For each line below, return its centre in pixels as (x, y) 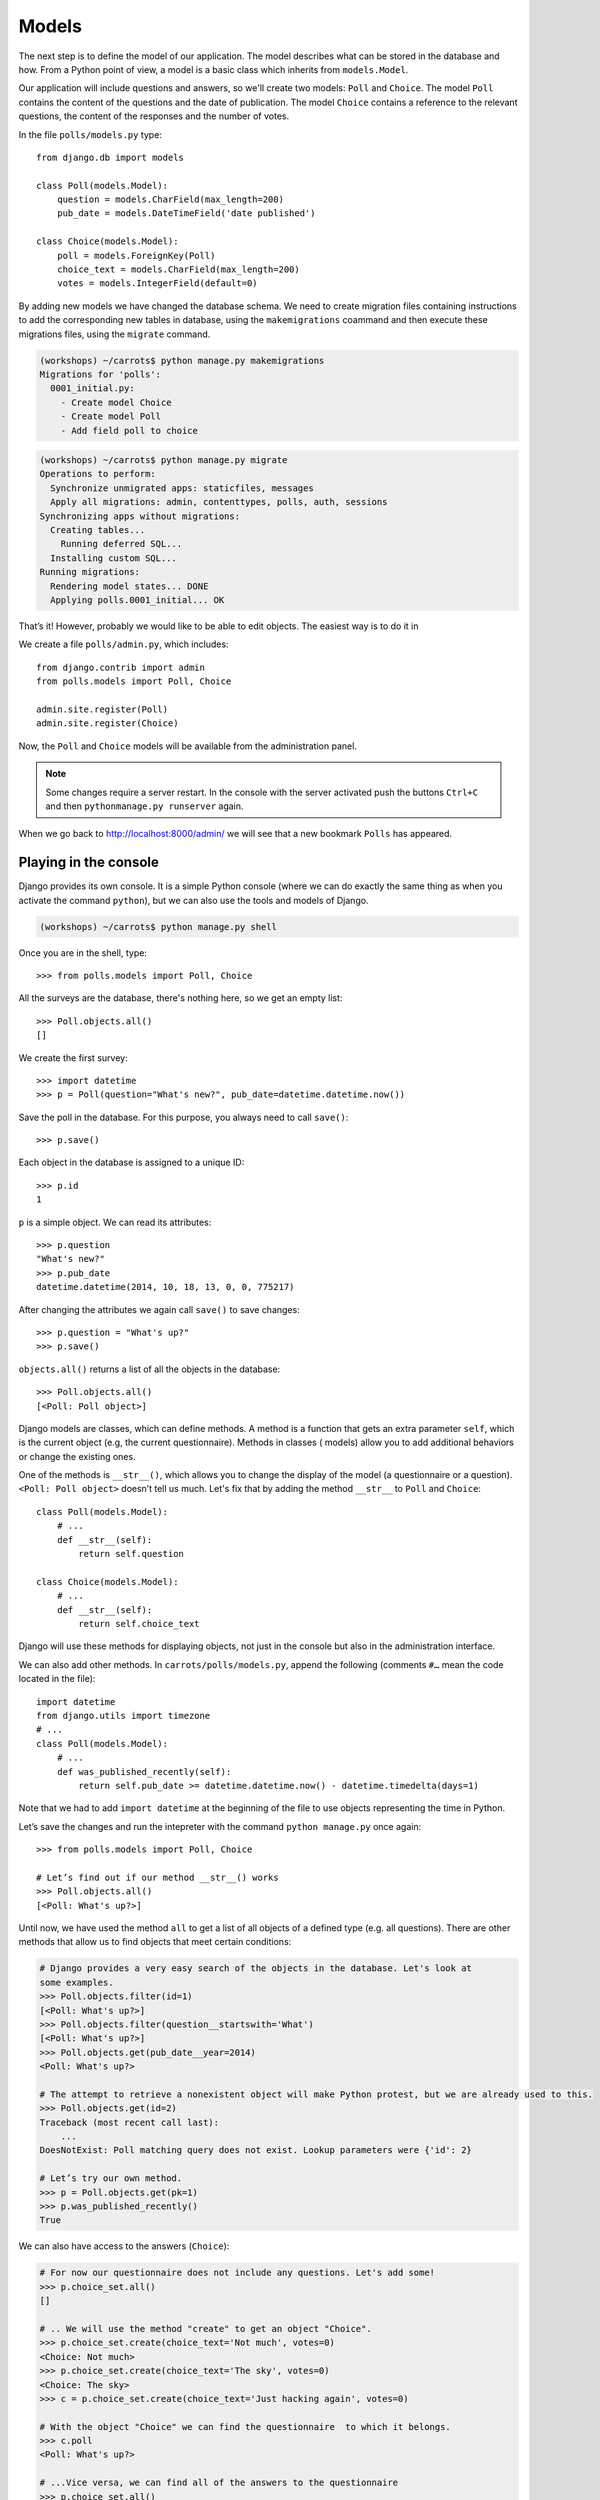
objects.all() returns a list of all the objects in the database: (149, 1369)
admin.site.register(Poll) (102, 709)
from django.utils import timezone (123, 1715)
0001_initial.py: (92, 388)
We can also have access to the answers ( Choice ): (124, 2246)
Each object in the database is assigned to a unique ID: (131, 1162)
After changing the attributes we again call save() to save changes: (159, 1309)
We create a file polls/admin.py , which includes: (123, 644)
